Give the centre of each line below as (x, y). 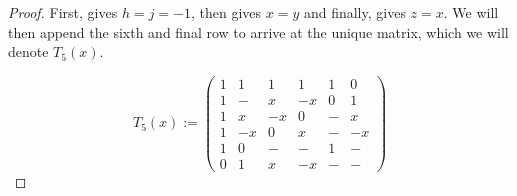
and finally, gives (354, 12)
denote (28, 51)
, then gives (226, 12)
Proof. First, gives (63, 12)
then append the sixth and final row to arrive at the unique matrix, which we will (258, 31)
